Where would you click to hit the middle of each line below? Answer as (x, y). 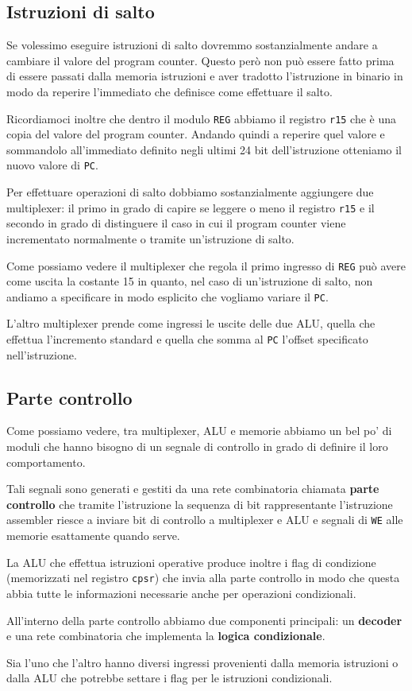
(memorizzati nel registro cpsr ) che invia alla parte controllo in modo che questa (203, 578)
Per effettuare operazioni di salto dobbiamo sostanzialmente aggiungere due (190, 192)
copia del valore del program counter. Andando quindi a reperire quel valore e (196, 134)
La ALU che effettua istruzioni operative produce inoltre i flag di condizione (191, 562)
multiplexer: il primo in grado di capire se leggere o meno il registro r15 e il (191, 207)
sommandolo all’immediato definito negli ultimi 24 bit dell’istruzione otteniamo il (204, 149)
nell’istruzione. (42, 354)
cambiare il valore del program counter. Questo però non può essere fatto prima (200, 60)
